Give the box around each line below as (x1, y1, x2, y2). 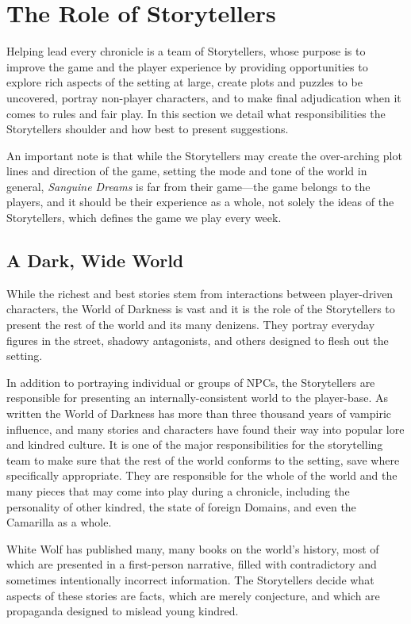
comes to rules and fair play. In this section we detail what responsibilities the (6, 105, 386, 121)
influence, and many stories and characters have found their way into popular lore (6, 420, 405, 437)
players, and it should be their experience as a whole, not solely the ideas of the (6, 193, 394, 210)
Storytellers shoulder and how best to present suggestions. (6, 121, 289, 137)
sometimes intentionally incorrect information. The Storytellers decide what (6, 571, 375, 588)
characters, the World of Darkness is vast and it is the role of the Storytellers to (6, 301, 395, 317)
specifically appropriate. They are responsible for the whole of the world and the (6, 467, 398, 484)
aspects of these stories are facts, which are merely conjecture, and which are (6, 587, 380, 603)
